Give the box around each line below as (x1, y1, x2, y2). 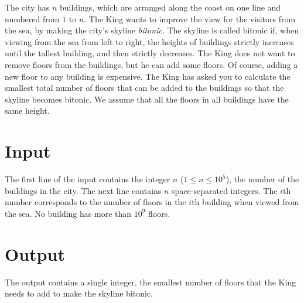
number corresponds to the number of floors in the (5, 196, 186, 208)
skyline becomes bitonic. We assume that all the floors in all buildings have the (5, 93, 289, 105)
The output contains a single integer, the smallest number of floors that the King (5, 275, 296, 288)
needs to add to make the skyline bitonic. (5, 287, 153, 299)
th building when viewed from (192, 196, 299, 208)
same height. (5, 104, 50, 117)
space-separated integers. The (172, 184, 278, 196)
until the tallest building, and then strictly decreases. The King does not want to (5, 47, 295, 59)
